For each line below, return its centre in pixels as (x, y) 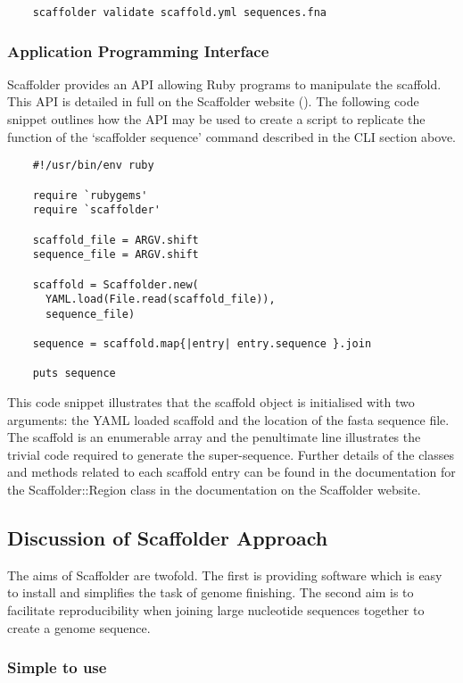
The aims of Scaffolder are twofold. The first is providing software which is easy (225, 575)
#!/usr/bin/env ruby (93, 166)
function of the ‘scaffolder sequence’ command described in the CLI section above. (231, 136)
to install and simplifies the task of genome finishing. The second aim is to (211, 592)
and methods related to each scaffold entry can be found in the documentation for (231, 472)
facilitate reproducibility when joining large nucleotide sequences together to (216, 610)
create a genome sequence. (79, 627)
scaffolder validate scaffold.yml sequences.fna (179, 12)
